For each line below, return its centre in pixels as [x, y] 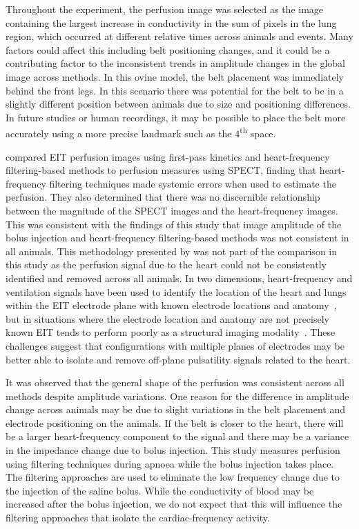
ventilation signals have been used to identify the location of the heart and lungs [176, 291]
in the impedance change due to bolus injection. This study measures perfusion [173, 450]
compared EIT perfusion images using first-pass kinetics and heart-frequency [168, 156]
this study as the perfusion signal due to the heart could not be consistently [166, 264]
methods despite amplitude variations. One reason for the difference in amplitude [177, 396]
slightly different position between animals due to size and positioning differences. [178, 104]
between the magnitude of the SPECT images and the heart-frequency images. [172, 210]
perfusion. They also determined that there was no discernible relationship [163, 197]
